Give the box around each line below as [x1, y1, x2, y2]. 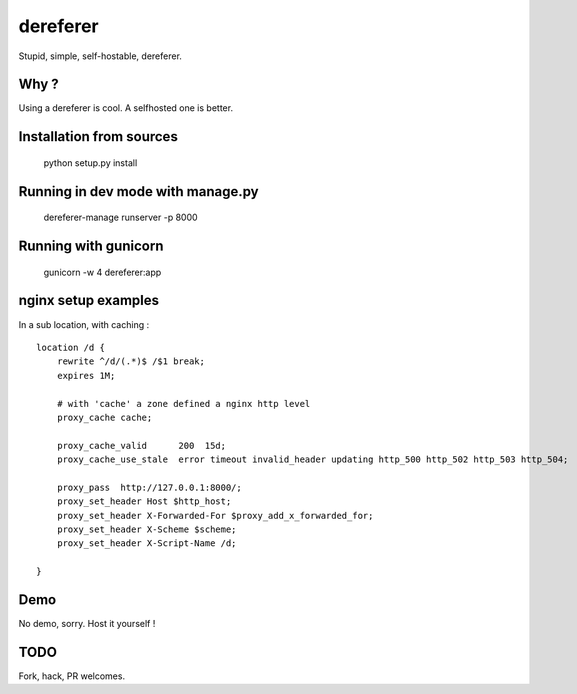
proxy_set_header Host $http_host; [56, 496, 232, 507]
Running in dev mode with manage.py [18, 183, 259, 200]
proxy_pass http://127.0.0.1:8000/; [56, 481, 242, 493]
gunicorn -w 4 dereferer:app [43, 266, 162, 278]
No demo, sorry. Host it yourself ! [18, 618, 156, 630]
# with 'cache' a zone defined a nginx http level [56, 398, 311, 409]
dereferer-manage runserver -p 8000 [43, 211, 199, 224]
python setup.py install [43, 156, 138, 169]
